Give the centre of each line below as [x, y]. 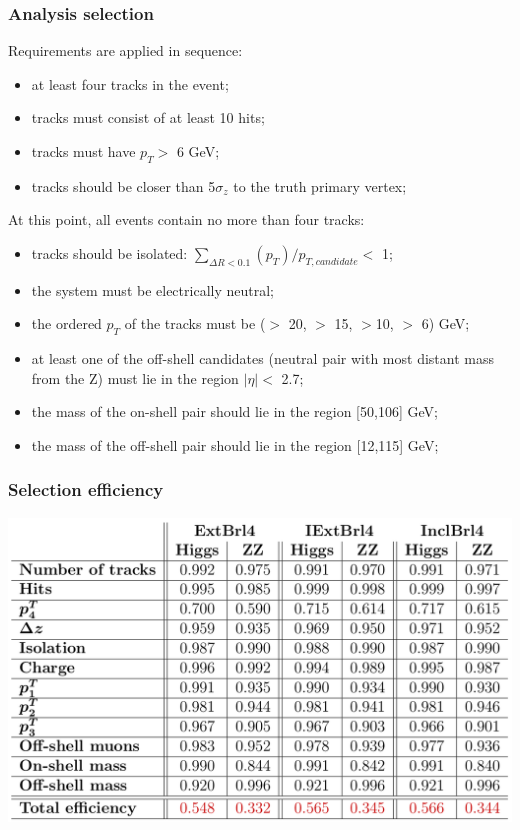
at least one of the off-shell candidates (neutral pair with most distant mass [262, 358]
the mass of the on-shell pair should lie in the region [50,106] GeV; [234, 411]
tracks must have [83, 151]
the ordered [66, 323]
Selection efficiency [86, 489]
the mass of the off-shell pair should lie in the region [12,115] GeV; [235, 444]
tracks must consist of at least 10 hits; [148, 117]
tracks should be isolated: [109, 252]
